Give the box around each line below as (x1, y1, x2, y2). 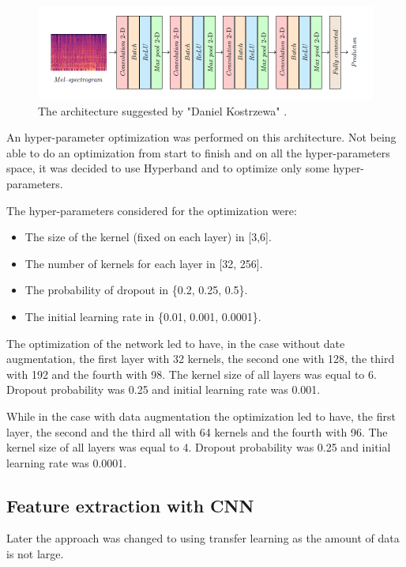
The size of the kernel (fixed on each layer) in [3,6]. (24, 229, 272, 245)
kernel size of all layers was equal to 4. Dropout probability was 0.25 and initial (6, 439, 391, 455)
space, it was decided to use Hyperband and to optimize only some (6, 160, 330, 176)
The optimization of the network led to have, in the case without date (6, 335, 345, 351)
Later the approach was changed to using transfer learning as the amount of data (6, 530, 400, 546)
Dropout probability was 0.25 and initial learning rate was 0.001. (6, 381, 321, 398)
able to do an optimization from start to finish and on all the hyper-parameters (6, 144, 390, 161)
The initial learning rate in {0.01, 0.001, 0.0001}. (24, 308, 261, 324)
